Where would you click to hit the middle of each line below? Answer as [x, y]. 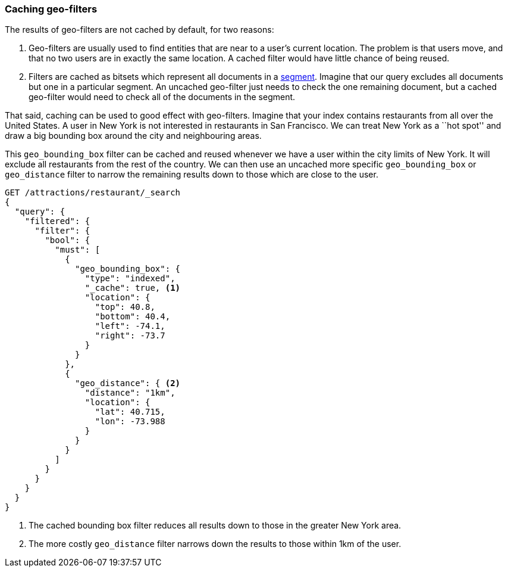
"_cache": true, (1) [133, 288]
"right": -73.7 [130, 336]
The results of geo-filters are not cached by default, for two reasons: [139, 30]
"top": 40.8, [125, 307]
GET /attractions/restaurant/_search [93, 193]
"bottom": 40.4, [133, 317]
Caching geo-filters [51, 9]
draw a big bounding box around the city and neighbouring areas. [133, 136]
